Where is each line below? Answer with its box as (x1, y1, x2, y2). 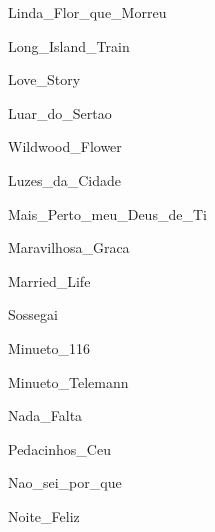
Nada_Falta (8, 405, 83, 426)
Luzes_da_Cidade (8, 169, 122, 190)
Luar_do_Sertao (8, 102, 112, 123)
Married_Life (8, 270, 91, 291)
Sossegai (8, 304, 58, 325)
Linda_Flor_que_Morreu (8, 2, 167, 22)
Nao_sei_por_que (8, 472, 122, 493)
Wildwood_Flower (8, 136, 122, 157)
